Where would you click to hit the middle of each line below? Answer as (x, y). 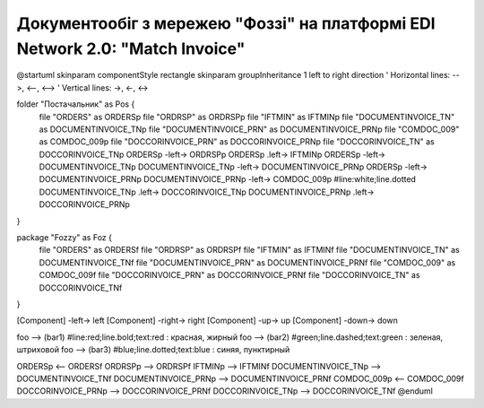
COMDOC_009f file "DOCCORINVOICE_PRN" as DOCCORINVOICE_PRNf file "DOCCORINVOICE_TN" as (229, 275)
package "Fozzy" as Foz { (64, 238)
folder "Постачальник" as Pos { (76, 104)
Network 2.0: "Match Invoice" (131, 48)
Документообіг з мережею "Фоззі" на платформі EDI (226, 23)
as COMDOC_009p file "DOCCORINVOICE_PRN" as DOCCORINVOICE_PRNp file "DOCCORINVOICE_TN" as (237, 142)
